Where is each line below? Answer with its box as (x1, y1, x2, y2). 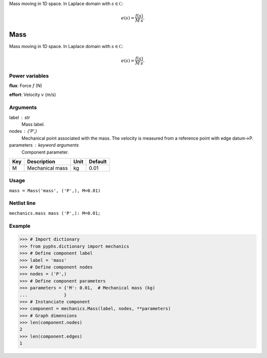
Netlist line (9, 200, 36, 206)
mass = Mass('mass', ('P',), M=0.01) (9, 188, 101, 193)
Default (89, 158, 107, 165)
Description (27, 158, 55, 165)
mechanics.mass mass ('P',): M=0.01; (9, 210, 101, 216)
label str (9, 114, 30, 120)
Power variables (9, 72, 49, 79)
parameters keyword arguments (9, 142, 79, 148)
